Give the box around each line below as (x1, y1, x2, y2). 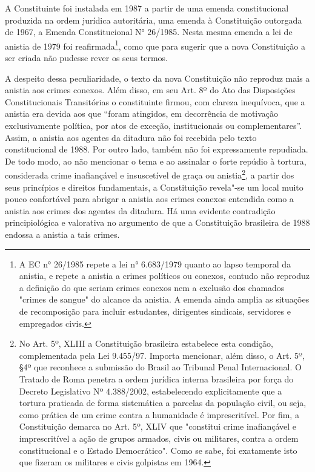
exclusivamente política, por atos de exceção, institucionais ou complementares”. (5, 119, 302, 131)
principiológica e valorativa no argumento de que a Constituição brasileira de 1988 (5, 216, 310, 229)
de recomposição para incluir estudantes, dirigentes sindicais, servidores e (19, 304, 291, 317)
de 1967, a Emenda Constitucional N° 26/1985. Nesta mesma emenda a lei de (5, 25, 293, 38)
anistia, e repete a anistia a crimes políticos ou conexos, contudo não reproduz (19, 269, 310, 282)
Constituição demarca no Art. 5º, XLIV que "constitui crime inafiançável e (19, 420, 297, 433)
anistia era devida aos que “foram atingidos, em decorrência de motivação (5, 107, 279, 120)
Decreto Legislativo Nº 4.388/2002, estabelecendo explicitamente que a (19, 384, 282, 397)
